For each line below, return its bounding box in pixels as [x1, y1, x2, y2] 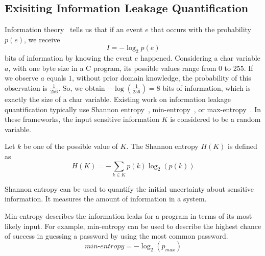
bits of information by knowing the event [5, 53, 133, 63]
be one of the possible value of [23, 141, 118, 151]
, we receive [24, 34, 60, 44]
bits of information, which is [162, 82, 251, 93]
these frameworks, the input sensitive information [5, 114, 159, 124]
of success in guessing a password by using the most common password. [5, 231, 228, 241]
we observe [5, 72, 38, 83]
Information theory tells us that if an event [5, 24, 143, 35]
